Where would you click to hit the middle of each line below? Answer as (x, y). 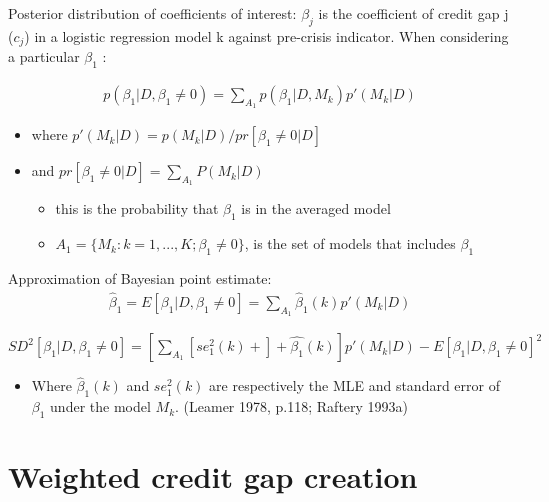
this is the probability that (137, 208)
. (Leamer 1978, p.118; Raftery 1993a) (292, 406)
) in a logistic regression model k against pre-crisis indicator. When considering (266, 35)
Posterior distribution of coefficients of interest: (152, 13)
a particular (44, 56)
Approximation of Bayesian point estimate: (140, 278)
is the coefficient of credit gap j (413, 13)
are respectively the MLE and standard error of (354, 385)
